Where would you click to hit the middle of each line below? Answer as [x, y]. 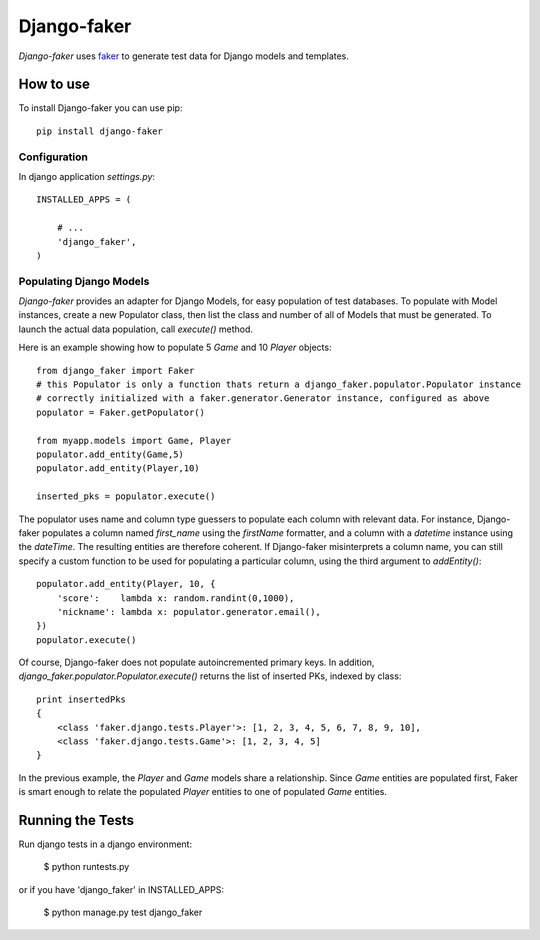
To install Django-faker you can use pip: [100, 108]
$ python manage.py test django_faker [123, 912]
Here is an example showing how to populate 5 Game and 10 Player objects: [175, 347]
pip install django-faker [100, 131]
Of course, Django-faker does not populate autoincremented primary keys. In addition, [196, 662]
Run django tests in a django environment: [105, 844]
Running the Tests [76, 820]
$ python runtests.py [86, 867]
